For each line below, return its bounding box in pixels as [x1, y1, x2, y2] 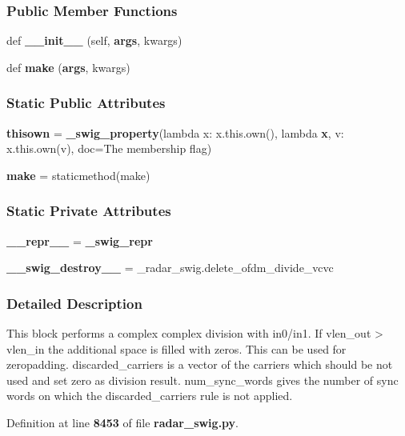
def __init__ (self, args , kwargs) [6, 32, 182, 49]
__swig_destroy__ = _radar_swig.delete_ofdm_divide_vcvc [6, 259, 334, 276]
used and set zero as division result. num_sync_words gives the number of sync [6, 371, 399, 388]
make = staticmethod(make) [6, 166, 150, 183]
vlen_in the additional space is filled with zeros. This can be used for [6, 340, 347, 357]
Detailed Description [6, 293, 142, 313]
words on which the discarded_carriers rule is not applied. [6, 387, 293, 404]
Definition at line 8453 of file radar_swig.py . [6, 414, 239, 430]
